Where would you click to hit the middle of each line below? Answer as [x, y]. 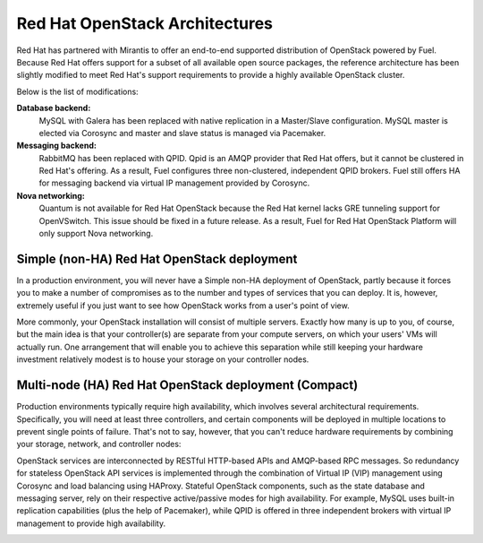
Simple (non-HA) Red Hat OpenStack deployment [157, 259]
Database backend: [54, 108]
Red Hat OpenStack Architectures [144, 23]
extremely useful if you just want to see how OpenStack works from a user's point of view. [183, 306]
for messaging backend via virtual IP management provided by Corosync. [174, 183]
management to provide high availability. [91, 523]
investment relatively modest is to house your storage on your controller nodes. [163, 359]
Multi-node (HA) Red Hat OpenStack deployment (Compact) [187, 385]
